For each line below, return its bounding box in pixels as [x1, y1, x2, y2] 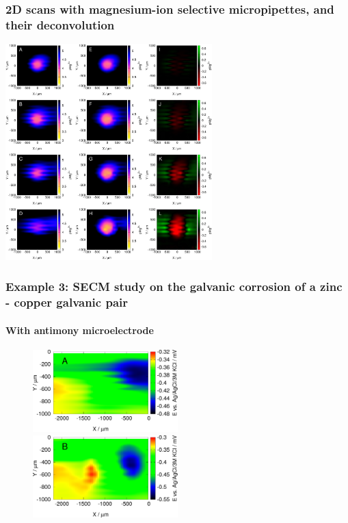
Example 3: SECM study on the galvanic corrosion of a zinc [5, 278, 343, 295]
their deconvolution [5, 16, 115, 33]
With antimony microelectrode [5, 322, 154, 337]
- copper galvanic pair [5, 294, 129, 311]
